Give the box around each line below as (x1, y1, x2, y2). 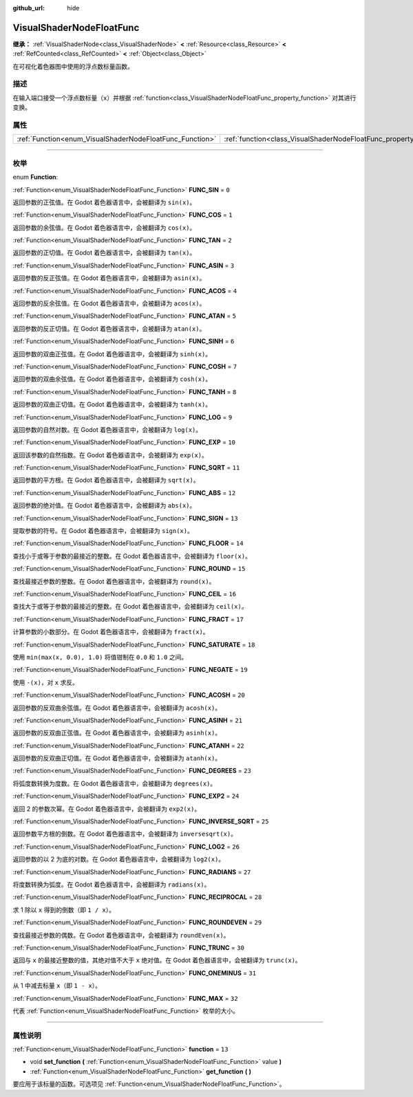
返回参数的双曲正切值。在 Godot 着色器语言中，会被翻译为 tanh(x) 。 (12, 400, 212, 409)
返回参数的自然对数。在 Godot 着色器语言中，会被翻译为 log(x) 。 (12, 425, 202, 433)
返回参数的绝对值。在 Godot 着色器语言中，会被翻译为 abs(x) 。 (12, 501, 196, 510)
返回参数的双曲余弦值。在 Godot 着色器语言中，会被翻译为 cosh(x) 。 (12, 375, 212, 383)
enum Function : (12, 173, 59, 182)
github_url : (12, 4, 45, 12)
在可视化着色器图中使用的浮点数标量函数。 (12, 62, 134, 70)
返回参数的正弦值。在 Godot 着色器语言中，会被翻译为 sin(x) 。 (12, 198, 196, 206)
